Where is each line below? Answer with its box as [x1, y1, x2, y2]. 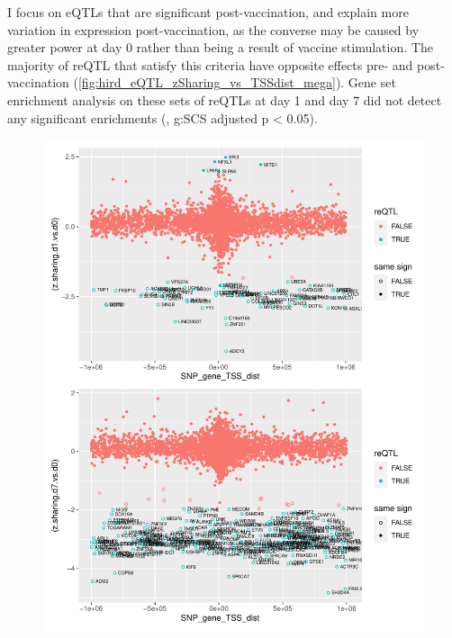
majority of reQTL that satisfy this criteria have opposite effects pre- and [7, 55, 413, 74]
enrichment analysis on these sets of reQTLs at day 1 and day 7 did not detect [7, 90, 442, 109]
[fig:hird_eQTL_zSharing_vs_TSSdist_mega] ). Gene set [77, 73, 396, 92]
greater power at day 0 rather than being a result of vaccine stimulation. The [7, 38, 433, 57]
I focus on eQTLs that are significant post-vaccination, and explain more [7, 3, 409, 21]
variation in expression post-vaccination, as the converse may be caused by [7, 20, 420, 39]
